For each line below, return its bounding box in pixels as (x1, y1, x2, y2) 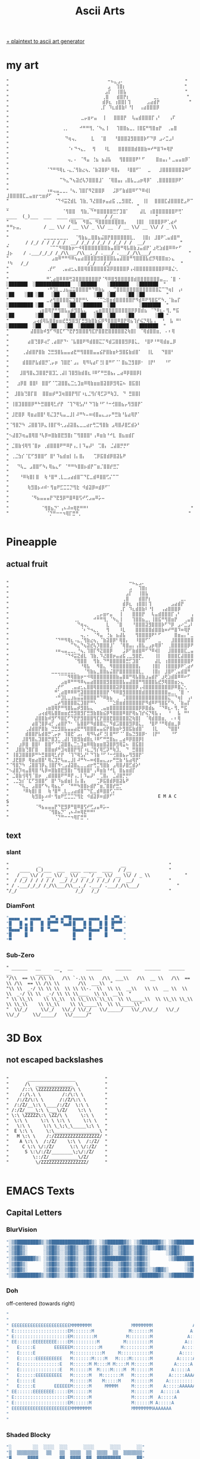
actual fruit (6, 559, 48, 569)
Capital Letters (6, 1208, 62, 1218)
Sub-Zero (6, 951, 35, 959)
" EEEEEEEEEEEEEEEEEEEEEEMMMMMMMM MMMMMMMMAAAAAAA (6, 1405, 171, 1411)
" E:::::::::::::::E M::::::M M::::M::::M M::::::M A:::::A (6, 1367, 190, 1373)
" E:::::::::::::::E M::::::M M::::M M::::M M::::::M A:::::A (6, 1361, 193, 1367)
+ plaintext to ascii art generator (6, 37, 85, 45)
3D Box (6, 1031, 43, 1045)
